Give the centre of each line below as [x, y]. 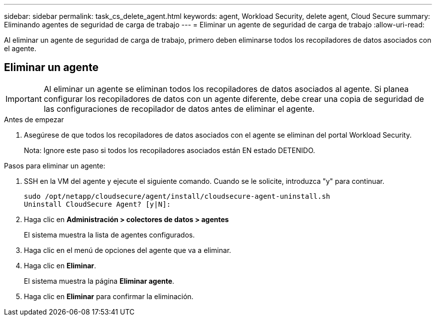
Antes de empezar [34, 119]
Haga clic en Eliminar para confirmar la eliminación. [109, 296]
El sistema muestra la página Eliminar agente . [99, 281]
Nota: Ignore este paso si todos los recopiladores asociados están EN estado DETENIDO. [170, 150]
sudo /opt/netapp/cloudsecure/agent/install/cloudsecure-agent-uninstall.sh [177, 196]
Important [24, 99]
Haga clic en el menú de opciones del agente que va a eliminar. [128, 250]
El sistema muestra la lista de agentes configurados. [109, 235]
